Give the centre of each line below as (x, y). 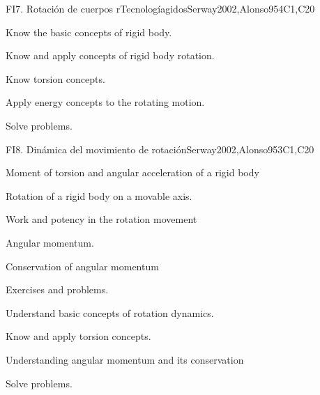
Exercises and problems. (57, 289)
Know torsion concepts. (55, 78)
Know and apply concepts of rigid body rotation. (110, 55)
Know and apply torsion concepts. (78, 336)
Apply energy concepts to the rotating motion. (105, 102)
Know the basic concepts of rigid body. (89, 32)
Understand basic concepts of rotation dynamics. (110, 312)
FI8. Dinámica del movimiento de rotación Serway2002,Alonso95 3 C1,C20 (160, 149)
